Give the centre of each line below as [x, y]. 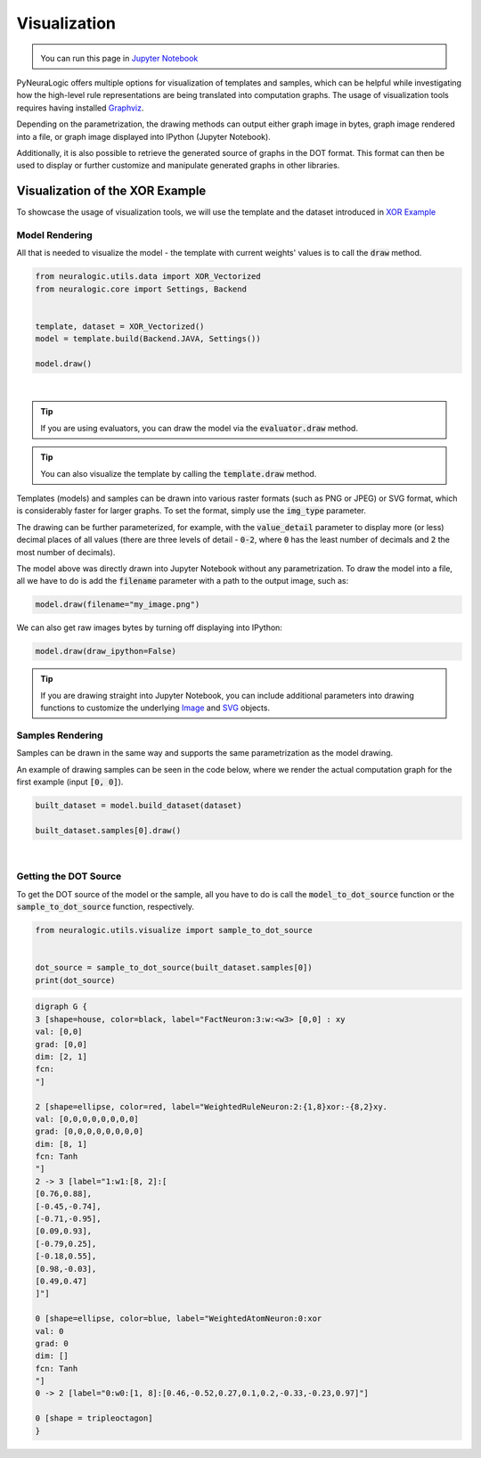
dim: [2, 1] [61, 1057]
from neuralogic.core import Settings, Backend [141, 289]
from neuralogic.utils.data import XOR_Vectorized [148, 277]
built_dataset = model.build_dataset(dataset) [139, 805]
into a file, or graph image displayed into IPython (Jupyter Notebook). [143, 136]
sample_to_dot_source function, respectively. [106, 907]
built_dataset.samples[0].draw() [108, 830]
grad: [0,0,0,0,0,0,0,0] [90, 1131]
